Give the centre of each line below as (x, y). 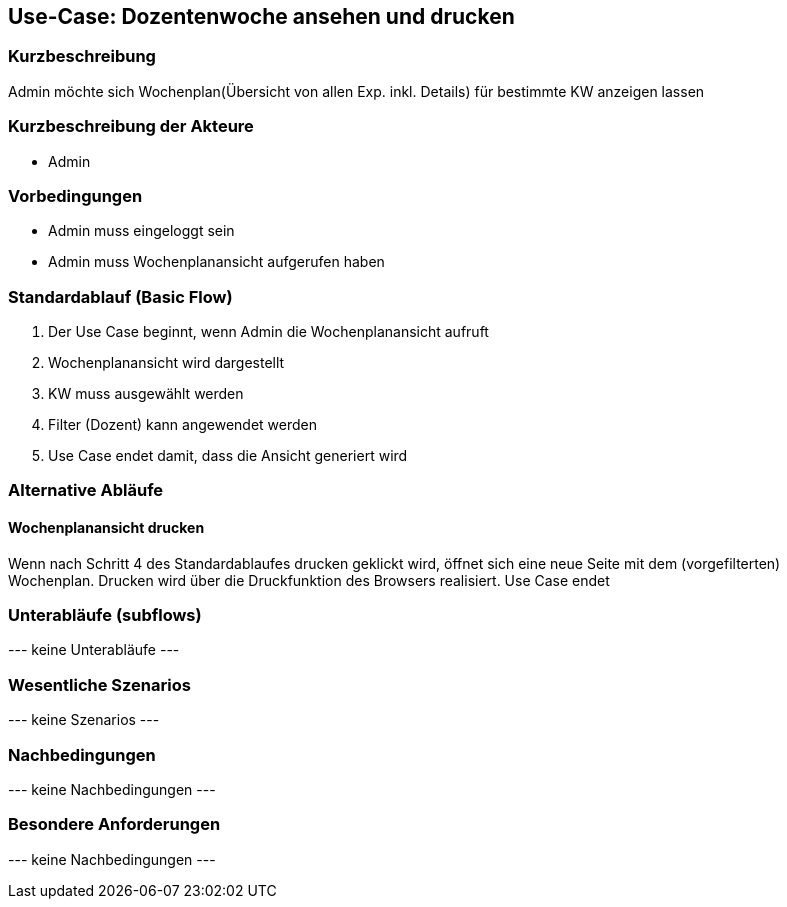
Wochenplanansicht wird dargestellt (166, 363)
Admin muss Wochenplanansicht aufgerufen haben (216, 262)
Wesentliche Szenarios (99, 684)
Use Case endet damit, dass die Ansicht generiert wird (228, 456)
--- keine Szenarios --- (84, 720)
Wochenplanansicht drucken (106, 528)
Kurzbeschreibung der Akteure (131, 126)
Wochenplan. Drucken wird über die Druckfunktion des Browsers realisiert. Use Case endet (309, 580)
